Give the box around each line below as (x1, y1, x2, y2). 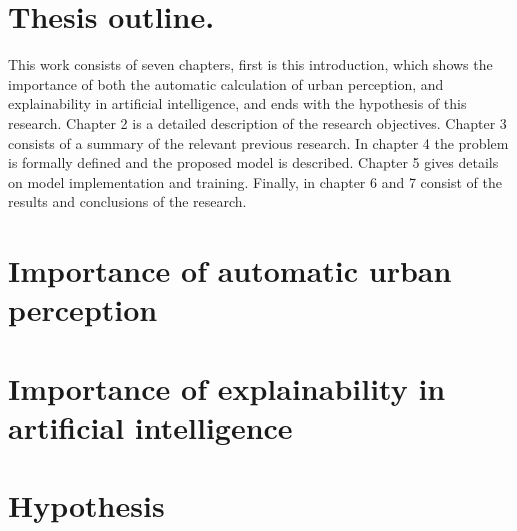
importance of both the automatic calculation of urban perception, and (8, 73, 444, 94)
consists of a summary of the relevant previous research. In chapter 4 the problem (8, 132, 509, 153)
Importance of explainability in (8, 367, 446, 408)
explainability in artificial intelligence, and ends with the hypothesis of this (8, 93, 467, 114)
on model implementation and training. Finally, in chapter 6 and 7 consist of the (8, 171, 502, 192)
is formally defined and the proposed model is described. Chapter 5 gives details (8, 152, 499, 173)
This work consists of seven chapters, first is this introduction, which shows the (8, 54, 493, 75)
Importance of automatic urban (8, 250, 452, 291)
